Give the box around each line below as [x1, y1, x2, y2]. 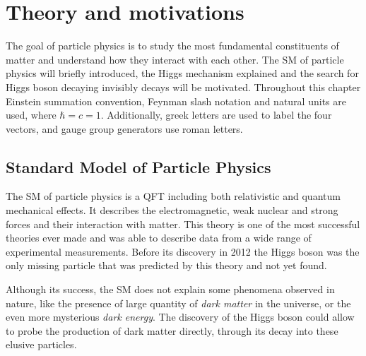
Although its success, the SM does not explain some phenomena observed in [6, 282, 335, 297]
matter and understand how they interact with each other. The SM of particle [6, 52, 344, 66]
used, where [6, 107, 57, 122]
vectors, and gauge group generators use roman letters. [6, 121, 243, 136]
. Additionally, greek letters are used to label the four [100, 107, 332, 122]
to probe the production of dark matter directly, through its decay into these [6, 323, 338, 338]
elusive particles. [6, 337, 77, 352]
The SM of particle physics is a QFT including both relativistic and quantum [6, 189, 341, 203]
